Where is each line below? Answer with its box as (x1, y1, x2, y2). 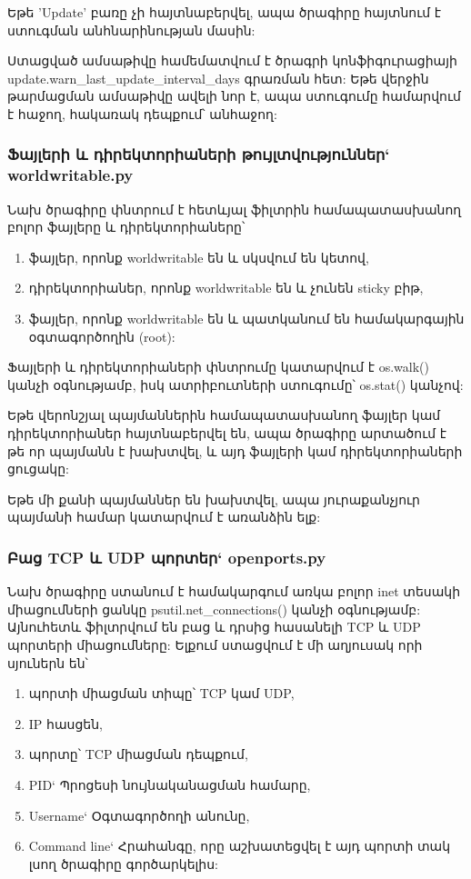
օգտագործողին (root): (28, 326, 175, 345)
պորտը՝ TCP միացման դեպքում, (28, 744, 248, 764)
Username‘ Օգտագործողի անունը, (28, 805, 250, 824)
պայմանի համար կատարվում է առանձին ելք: (7, 507, 321, 526)
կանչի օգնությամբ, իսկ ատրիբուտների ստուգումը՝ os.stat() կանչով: (7, 375, 464, 394)
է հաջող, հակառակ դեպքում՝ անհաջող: (7, 104, 277, 123)
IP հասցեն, (28, 714, 103, 733)
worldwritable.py (7, 164, 134, 186)
